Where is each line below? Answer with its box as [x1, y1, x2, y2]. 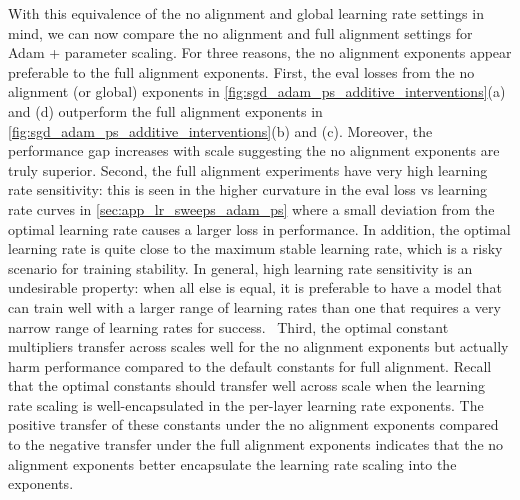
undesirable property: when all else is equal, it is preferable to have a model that [8, 277, 503, 298]
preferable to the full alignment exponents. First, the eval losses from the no [8, 61, 475, 82]
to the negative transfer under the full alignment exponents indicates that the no [8, 434, 504, 455]
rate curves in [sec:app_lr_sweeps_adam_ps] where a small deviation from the [8, 198, 495, 219]
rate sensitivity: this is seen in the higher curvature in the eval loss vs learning [8, 179, 488, 200]
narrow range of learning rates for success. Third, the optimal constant [8, 316, 449, 337]
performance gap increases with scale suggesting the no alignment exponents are [8, 140, 500, 161]
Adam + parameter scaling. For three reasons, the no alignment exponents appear [8, 42, 512, 63]
